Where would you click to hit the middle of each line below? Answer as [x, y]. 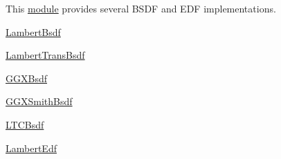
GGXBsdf [26, 78]
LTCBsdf [25, 124]
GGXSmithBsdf [39, 101]
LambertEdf [31, 148]
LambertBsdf [33, 31]
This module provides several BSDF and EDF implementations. [141, 8]
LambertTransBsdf [45, 55]
